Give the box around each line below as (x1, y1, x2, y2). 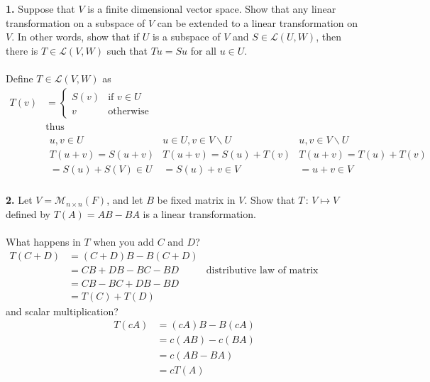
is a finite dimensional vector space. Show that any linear (87, 1, 336, 16)
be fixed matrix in (157, 192, 236, 207)
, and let (106, 192, 143, 207)
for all (190, 43, 216, 58)
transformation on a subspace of (6, 15, 145, 30)
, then (316, 29, 341, 44)
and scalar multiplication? (6, 303, 118, 318)
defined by (6, 206, 51, 221)
